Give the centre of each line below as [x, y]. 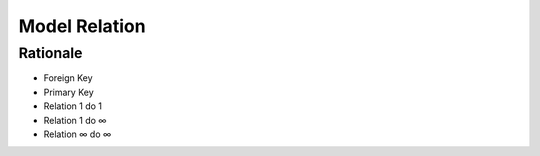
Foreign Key [68, 78]
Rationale [50, 53]
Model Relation [82, 26]
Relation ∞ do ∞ [77, 134]
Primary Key [68, 92]
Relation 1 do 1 [73, 106]
